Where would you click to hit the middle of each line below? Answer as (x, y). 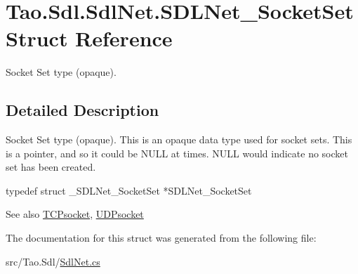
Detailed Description (82, 110)
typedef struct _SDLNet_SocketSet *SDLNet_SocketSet (129, 190)
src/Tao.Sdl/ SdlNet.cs (53, 261)
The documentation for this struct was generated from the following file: (161, 238)
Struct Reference (89, 38)
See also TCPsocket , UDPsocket (75, 214)
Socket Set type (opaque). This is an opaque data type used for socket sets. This (179, 139)
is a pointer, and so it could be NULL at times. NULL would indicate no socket (177, 153)
